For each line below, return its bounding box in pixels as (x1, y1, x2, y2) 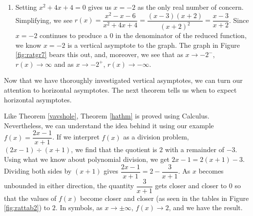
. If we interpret (52, 132, 100, 142)
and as (54, 59, 74, 69)
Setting (15, 2, 37, 12)
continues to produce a (40, 30, 107, 40)
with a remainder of (165, 144, 224, 155)
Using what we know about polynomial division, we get (4, 154, 169, 164)
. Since (229, 15, 249, 25)
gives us (88, 2, 111, 12)
